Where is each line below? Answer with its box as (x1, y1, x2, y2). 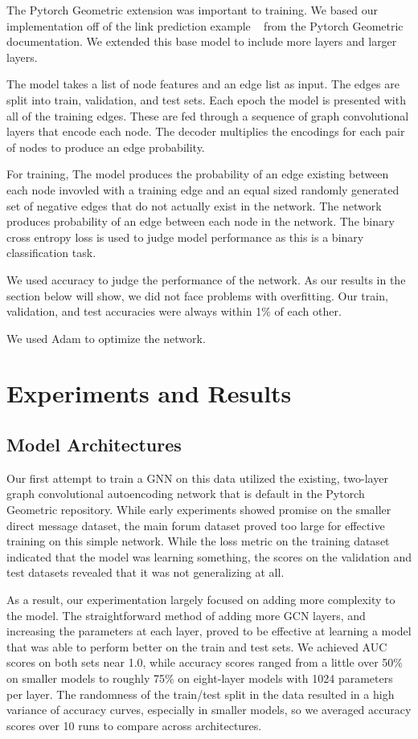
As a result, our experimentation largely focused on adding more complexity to (6, 591, 395, 608)
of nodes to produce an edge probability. (6, 138, 205, 155)
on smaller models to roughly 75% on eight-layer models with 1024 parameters (6, 669, 393, 686)
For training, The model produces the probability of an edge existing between (6, 165, 389, 182)
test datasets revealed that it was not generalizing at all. (6, 564, 285, 581)
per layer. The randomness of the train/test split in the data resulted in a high (6, 685, 395, 702)
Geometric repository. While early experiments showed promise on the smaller (6, 501, 391, 518)
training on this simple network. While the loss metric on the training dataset (6, 533, 390, 549)
